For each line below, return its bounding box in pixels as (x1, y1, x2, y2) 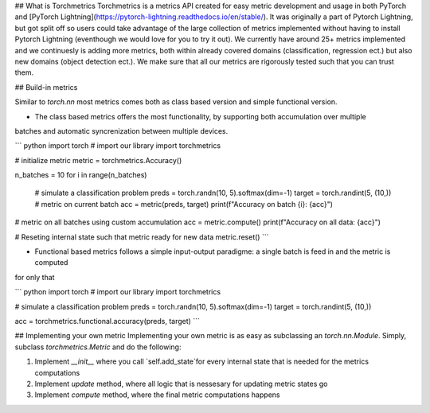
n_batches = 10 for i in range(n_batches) (14, 170, 147, 180)
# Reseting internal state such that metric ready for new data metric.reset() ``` (14, 232, 269, 242)
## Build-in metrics (14, 82, 78, 92)
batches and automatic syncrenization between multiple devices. (14, 126, 229, 135)
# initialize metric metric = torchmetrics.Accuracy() (14, 155, 182, 165)
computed (34, 258, 68, 267)
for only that (14, 272, 55, 282)
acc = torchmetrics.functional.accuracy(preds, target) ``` (14, 316, 201, 325)
